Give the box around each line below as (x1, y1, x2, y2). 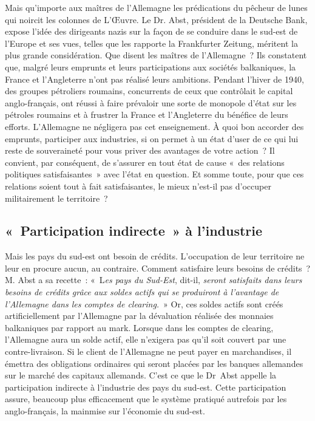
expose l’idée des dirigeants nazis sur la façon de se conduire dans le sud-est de (5, 25, 298, 38)
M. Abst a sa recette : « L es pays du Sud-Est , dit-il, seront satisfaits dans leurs (5, 273, 302, 286)
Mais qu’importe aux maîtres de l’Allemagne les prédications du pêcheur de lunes (5, 1, 308, 13)
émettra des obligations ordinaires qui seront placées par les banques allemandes (5, 357, 303, 369)
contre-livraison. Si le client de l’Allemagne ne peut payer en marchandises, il (5, 345, 292, 358)
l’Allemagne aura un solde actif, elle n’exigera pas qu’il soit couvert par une (5, 333, 286, 346)
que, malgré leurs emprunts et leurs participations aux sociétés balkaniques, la (5, 60, 296, 73)
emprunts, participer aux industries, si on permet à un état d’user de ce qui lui (5, 132, 299, 145)
